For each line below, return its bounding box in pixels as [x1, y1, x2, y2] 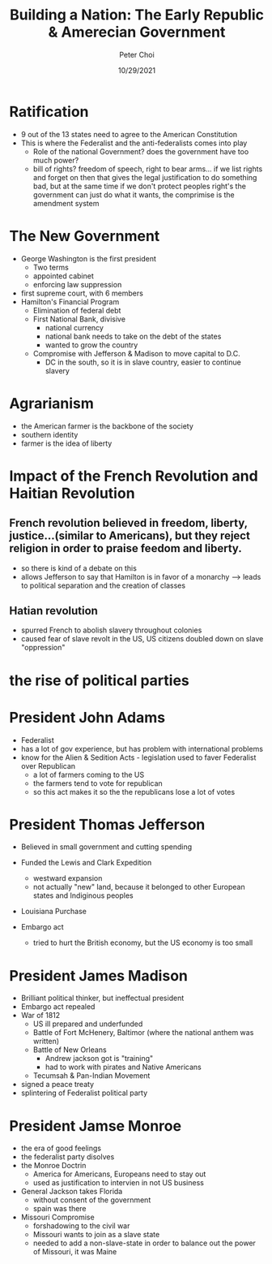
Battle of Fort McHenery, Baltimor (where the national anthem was [32, 1028, 254, 1038]
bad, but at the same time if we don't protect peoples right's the [32, 181, 246, 191]
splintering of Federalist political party [20, 1088, 148, 1098]
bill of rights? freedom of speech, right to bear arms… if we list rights [32, 164, 263, 174]
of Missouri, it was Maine [32, 1247, 117, 1257]
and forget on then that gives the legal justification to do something [32, 172, 257, 182]
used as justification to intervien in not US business [32, 1178, 205, 1188]
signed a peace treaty [20, 1080, 95, 1089]
